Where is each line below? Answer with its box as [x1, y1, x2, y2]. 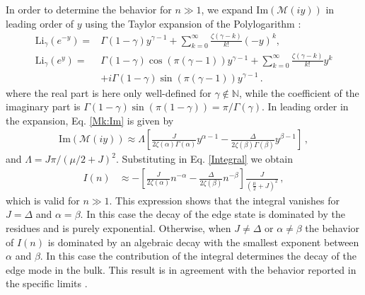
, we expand [201, 2, 253, 16]
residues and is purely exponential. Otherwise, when [6, 221, 231, 236]
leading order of [6, 16, 74, 30]
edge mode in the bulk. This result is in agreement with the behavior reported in [6, 262, 357, 277]
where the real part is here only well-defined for [6, 85, 212, 100]
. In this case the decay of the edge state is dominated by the [80, 207, 345, 221]
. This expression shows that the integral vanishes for [109, 192, 340, 207]
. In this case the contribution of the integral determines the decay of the [40, 248, 357, 263]
